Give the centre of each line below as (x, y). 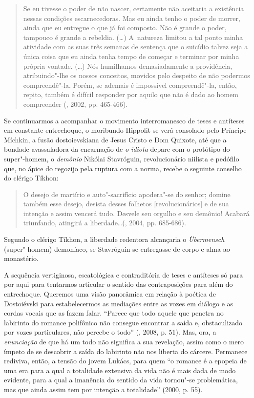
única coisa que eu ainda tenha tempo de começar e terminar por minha (131, 56)
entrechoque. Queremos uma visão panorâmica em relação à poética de (110, 294)
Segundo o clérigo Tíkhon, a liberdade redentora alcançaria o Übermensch (114, 239)
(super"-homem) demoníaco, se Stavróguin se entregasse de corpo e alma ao (117, 249)
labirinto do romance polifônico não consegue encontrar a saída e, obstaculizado (123, 322)
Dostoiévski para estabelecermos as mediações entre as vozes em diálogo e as (119, 303)
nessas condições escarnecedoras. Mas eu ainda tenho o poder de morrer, (132, 18)
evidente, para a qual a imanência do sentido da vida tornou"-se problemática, (121, 380)
